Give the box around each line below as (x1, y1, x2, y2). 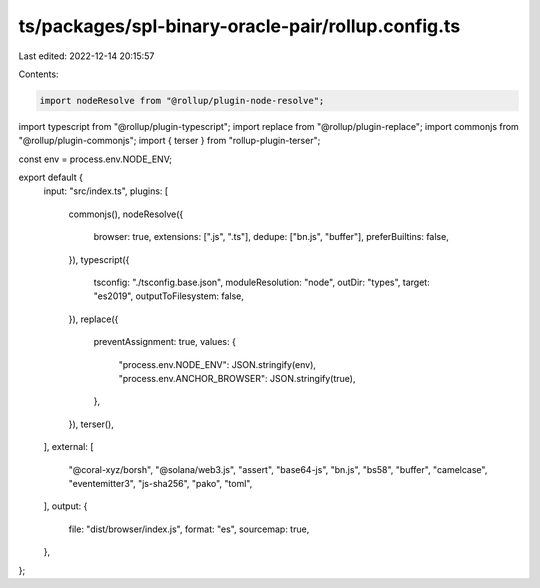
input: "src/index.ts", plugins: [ (43, 185, 169, 197)
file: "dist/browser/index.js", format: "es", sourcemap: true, (68, 523, 310, 535)
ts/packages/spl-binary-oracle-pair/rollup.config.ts (18, 15, 461, 37)
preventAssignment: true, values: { (93, 336, 237, 348)
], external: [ (43, 441, 94, 453)
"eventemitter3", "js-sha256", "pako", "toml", (68, 477, 253, 489)
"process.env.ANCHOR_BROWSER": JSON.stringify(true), (118, 372, 356, 384)
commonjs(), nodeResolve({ (68, 208, 184, 220)
